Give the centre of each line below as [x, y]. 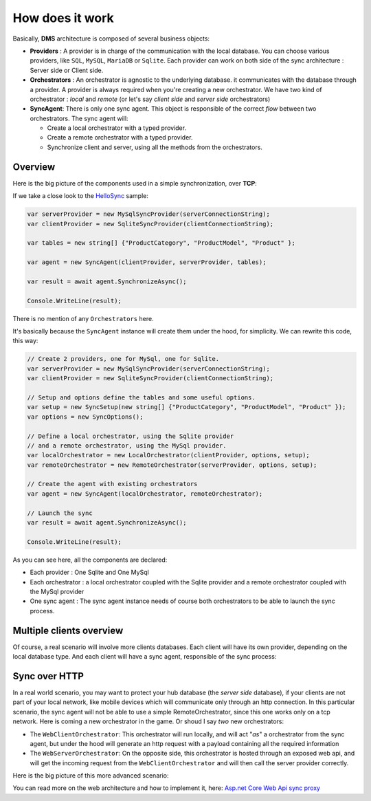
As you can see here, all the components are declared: [90, 560]
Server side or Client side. [67, 70]
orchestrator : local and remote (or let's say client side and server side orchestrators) [150, 99]
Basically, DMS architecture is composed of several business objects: [111, 39]
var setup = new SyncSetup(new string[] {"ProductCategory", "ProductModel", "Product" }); [187, 407]
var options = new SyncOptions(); [85, 417]
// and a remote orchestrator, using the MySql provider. [127, 446]
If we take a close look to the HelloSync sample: [81, 196]
